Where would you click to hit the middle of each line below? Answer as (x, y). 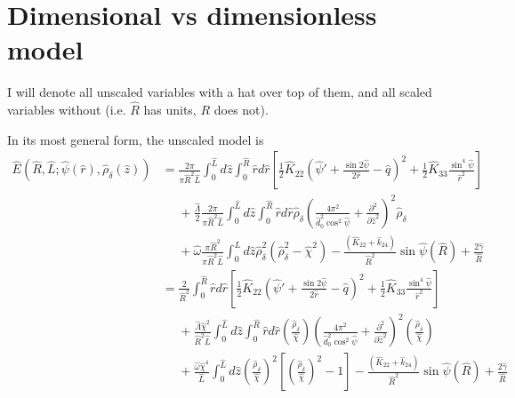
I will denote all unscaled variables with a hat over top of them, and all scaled (220, 92)
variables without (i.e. (67, 110)
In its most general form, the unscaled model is (136, 139)
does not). (241, 110)
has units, (170, 110)
